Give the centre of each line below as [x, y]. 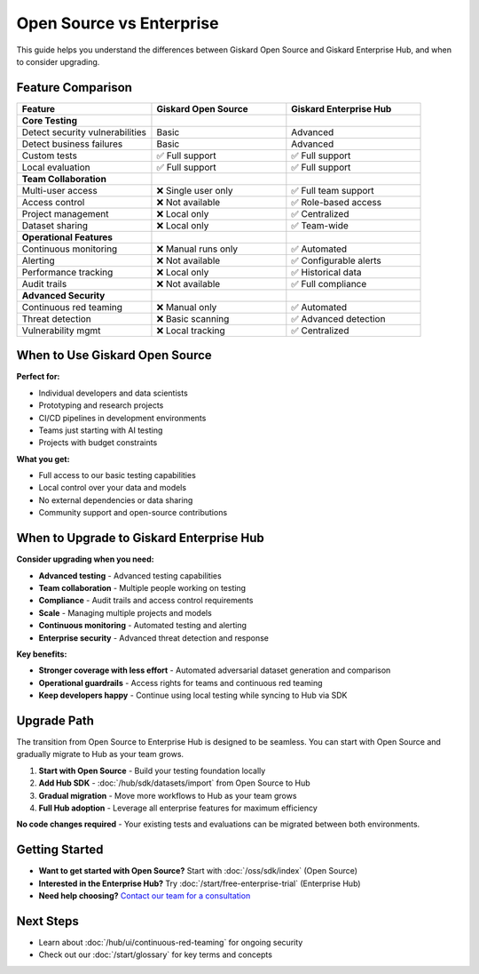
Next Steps [47, 921]
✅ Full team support [333, 190]
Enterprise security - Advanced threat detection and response [154, 638]
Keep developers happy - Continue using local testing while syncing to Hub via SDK [193, 695]
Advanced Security [63, 295]
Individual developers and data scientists [113, 393]
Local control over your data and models [112, 488]
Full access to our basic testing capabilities [118, 475]
